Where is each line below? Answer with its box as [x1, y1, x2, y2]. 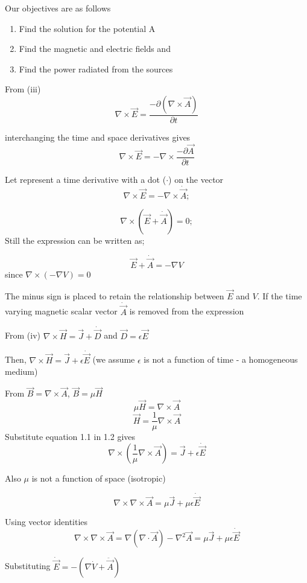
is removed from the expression [129, 305, 244, 317]
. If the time [257, 289, 302, 302]
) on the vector [168, 173, 224, 185]
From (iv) [5, 329, 40, 342]
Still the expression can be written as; [5, 234, 145, 246]
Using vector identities [5, 515, 88, 528]
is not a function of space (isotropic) [31, 472, 166, 485]
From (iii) [5, 83, 41, 95]
